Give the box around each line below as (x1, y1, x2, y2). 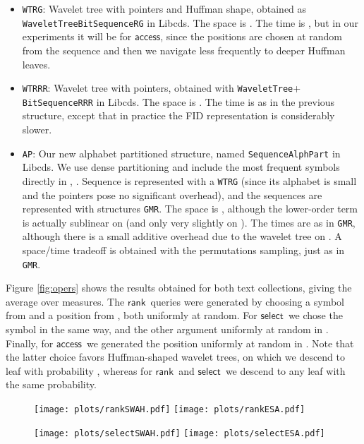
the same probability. (6, 377, 97, 392)
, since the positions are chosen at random (160, 29, 342, 44)
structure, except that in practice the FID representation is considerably (22, 108, 335, 123)
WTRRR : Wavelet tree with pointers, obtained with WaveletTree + (22, 80, 301, 95)
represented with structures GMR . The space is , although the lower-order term (22, 201, 358, 216)
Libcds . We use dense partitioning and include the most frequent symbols (22, 160, 340, 174)
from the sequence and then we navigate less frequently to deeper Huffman (22, 42, 346, 57)
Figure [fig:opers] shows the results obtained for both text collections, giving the (6, 280, 352, 295)
